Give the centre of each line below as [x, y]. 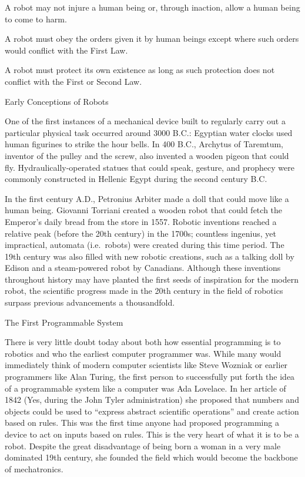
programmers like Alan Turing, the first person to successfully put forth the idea [150, 377]
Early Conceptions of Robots [57, 101]
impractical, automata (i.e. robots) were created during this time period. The [145, 245]
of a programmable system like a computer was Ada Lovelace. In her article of [145, 388]
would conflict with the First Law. [66, 50]
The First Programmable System [64, 322]
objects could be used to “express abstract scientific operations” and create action [152, 411]
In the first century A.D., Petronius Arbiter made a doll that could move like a [147, 198]
